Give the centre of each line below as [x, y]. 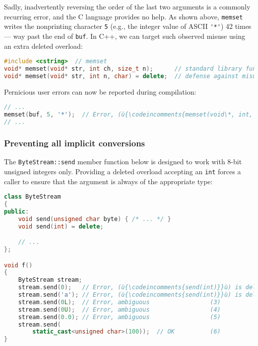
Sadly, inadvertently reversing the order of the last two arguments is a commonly [127, 6]
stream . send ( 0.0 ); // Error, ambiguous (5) [119, 317]
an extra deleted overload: [43, 46]
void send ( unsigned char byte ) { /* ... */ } [95, 219]
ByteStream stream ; [50, 280]
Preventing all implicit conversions [75, 143]
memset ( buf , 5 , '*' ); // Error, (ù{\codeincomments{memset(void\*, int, [129, 115]
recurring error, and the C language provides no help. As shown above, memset [124, 16]
